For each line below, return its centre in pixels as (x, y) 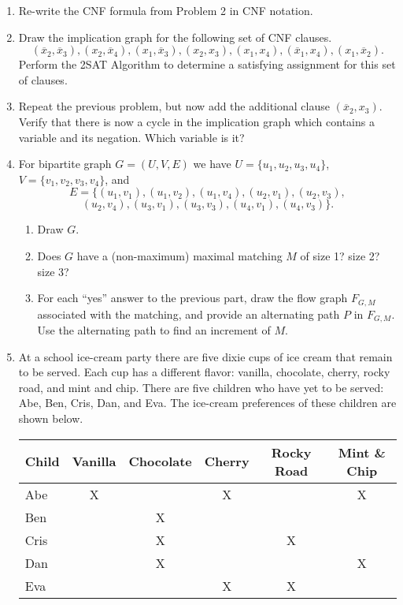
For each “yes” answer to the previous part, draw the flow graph (192, 298)
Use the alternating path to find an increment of (154, 330)
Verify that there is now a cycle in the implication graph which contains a (196, 121)
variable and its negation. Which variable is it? (131, 137)
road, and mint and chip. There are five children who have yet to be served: (201, 387)
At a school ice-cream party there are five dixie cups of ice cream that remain (205, 356)
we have (212, 164)
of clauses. (43, 79)
